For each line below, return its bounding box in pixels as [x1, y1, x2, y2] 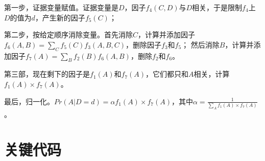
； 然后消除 [181, 39, 220, 50]
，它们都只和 [146, 68, 189, 79]
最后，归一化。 [4, 96, 54, 106]
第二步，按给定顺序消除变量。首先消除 [4, 29, 133, 40]
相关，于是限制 [192, 2, 243, 12]
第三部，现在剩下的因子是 [4, 68, 90, 79]
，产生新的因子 [35, 12, 85, 22]
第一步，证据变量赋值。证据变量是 [4, 2, 118, 12]
